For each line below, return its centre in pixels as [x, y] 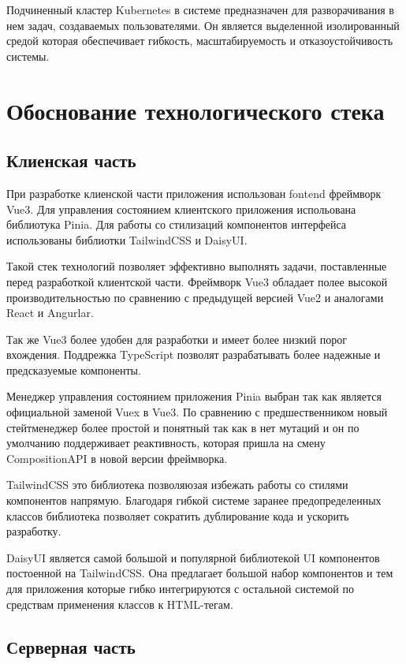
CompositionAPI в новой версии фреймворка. [117, 458]
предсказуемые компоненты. [74, 369]
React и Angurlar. [50, 313]
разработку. [34, 531]
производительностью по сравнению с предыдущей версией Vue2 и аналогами [195, 297]
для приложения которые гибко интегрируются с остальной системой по [180, 589]
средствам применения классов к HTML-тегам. [120, 604]
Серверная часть [71, 646]
